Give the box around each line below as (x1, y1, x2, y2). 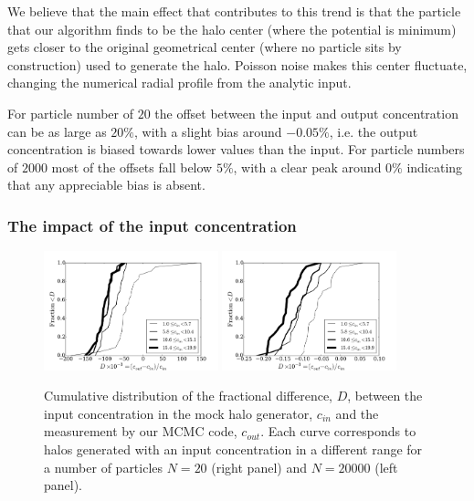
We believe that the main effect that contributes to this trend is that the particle (7, 2, 461, 20)
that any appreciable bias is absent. (7, 175, 205, 194)
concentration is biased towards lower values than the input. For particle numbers (7, 140, 465, 159)
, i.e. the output (329, 121, 418, 141)
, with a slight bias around (134, 121, 282, 141)
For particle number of (7, 103, 133, 122)
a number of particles (44, 457, 163, 476)
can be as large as (7, 121, 107, 141)
